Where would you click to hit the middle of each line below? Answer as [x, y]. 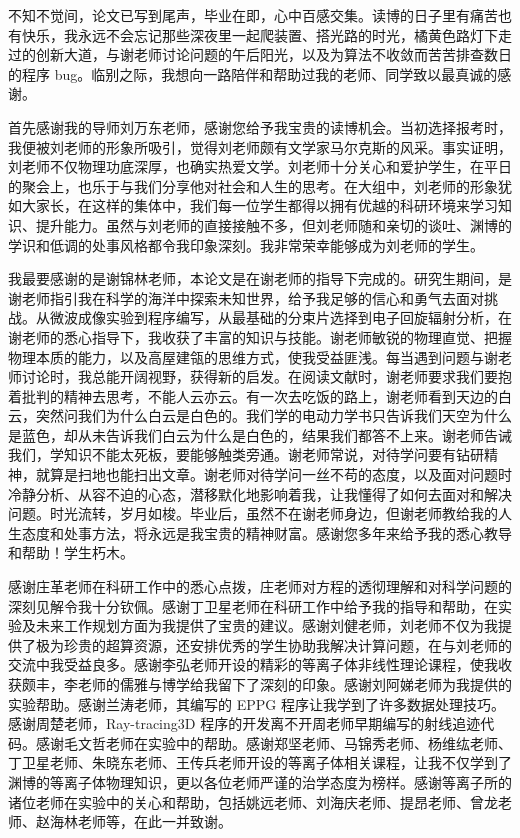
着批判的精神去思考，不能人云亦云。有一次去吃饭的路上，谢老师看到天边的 [253, 395]
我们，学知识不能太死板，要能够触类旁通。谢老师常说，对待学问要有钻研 [246, 454]
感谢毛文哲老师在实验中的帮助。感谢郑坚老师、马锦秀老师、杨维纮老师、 [273, 742]
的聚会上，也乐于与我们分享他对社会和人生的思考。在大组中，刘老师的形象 [253, 185]
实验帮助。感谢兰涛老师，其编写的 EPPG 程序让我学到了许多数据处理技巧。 [256, 703]
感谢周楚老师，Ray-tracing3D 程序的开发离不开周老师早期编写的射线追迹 [244, 723]
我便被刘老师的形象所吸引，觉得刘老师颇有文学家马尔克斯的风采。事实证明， [260, 146]
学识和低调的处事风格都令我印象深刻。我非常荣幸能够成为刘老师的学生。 [246, 244]
